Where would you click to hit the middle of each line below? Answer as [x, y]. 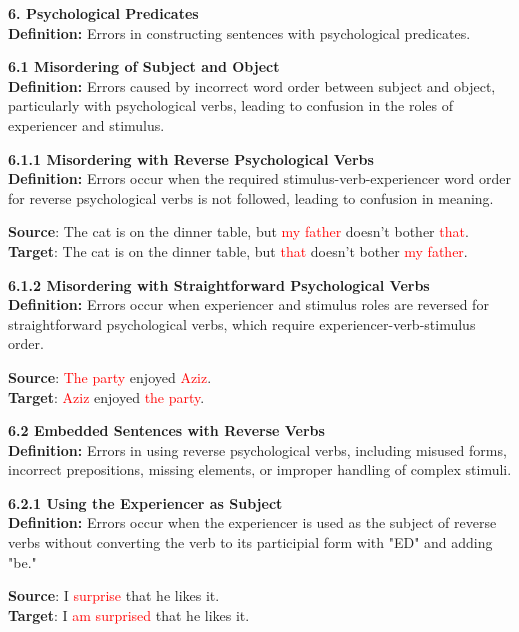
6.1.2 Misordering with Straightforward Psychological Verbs [219, 284]
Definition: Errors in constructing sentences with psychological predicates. [239, 32]
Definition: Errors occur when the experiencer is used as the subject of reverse [252, 522]
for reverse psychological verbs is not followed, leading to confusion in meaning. [251, 197]
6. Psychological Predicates [103, 13]
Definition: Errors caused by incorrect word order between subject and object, [252, 85]
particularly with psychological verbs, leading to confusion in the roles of [231, 105]
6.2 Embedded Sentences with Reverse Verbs [166, 430]
